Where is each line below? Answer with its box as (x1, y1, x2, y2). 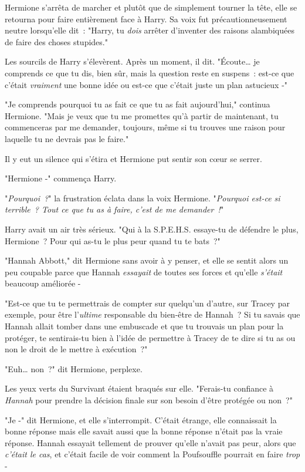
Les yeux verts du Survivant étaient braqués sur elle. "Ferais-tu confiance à (5, 382, 274, 395)
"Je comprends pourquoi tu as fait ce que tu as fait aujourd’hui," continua (5, 98, 270, 110)
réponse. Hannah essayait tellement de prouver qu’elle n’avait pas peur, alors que (5, 436, 296, 449)
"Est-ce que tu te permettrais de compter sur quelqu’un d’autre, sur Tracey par (5, 296, 290, 309)
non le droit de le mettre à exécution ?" (5, 343, 148, 355)
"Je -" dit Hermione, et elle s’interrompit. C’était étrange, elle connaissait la (5, 413, 277, 426)
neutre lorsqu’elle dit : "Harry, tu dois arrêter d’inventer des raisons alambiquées (5, 24, 294, 36)
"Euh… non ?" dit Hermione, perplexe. (5, 362, 143, 375)
